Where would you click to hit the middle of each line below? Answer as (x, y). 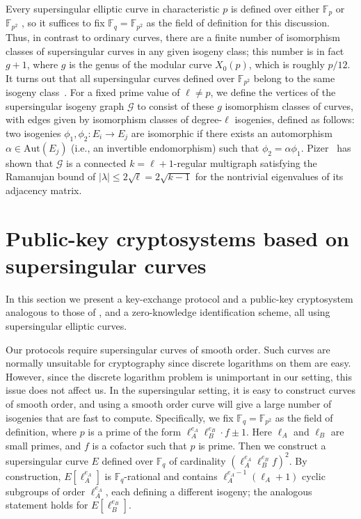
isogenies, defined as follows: (295, 119)
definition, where (41, 432)
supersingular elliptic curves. (66, 326)
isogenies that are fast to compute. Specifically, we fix (120, 417)
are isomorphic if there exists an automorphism (232, 133)
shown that (30, 162)
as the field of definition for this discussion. (238, 23)
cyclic (314, 476)
